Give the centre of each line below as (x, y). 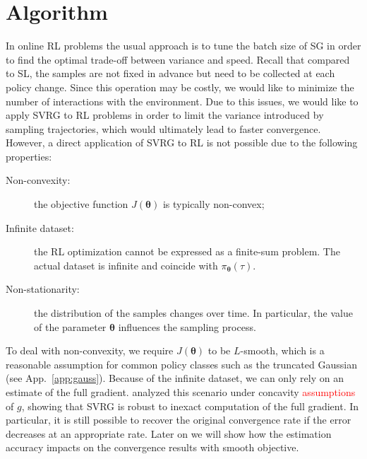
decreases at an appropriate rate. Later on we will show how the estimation (169, 433)
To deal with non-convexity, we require (90, 350)
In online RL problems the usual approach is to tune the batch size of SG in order (183, 46)
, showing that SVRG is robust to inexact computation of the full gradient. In (190, 406)
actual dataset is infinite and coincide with (126, 265)
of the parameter (70, 326)
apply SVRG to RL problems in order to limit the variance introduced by (165, 115)
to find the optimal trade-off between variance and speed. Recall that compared (178, 59)
